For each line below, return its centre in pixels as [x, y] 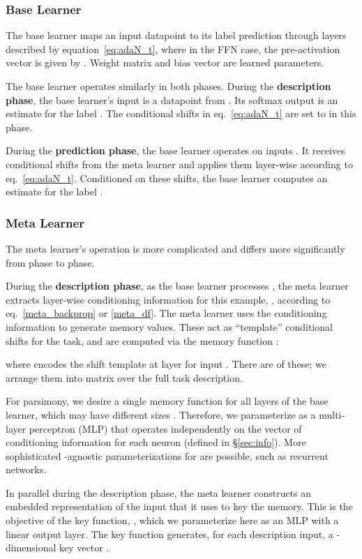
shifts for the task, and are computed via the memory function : [142, 340]
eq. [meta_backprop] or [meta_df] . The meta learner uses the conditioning [166, 313]
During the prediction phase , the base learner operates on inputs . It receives [175, 150]
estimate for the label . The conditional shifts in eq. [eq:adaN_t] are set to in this [181, 113]
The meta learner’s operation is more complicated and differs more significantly [175, 248]
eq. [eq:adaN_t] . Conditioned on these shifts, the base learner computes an [167, 178]
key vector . [84, 547]
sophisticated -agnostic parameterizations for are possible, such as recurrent [167, 455]
